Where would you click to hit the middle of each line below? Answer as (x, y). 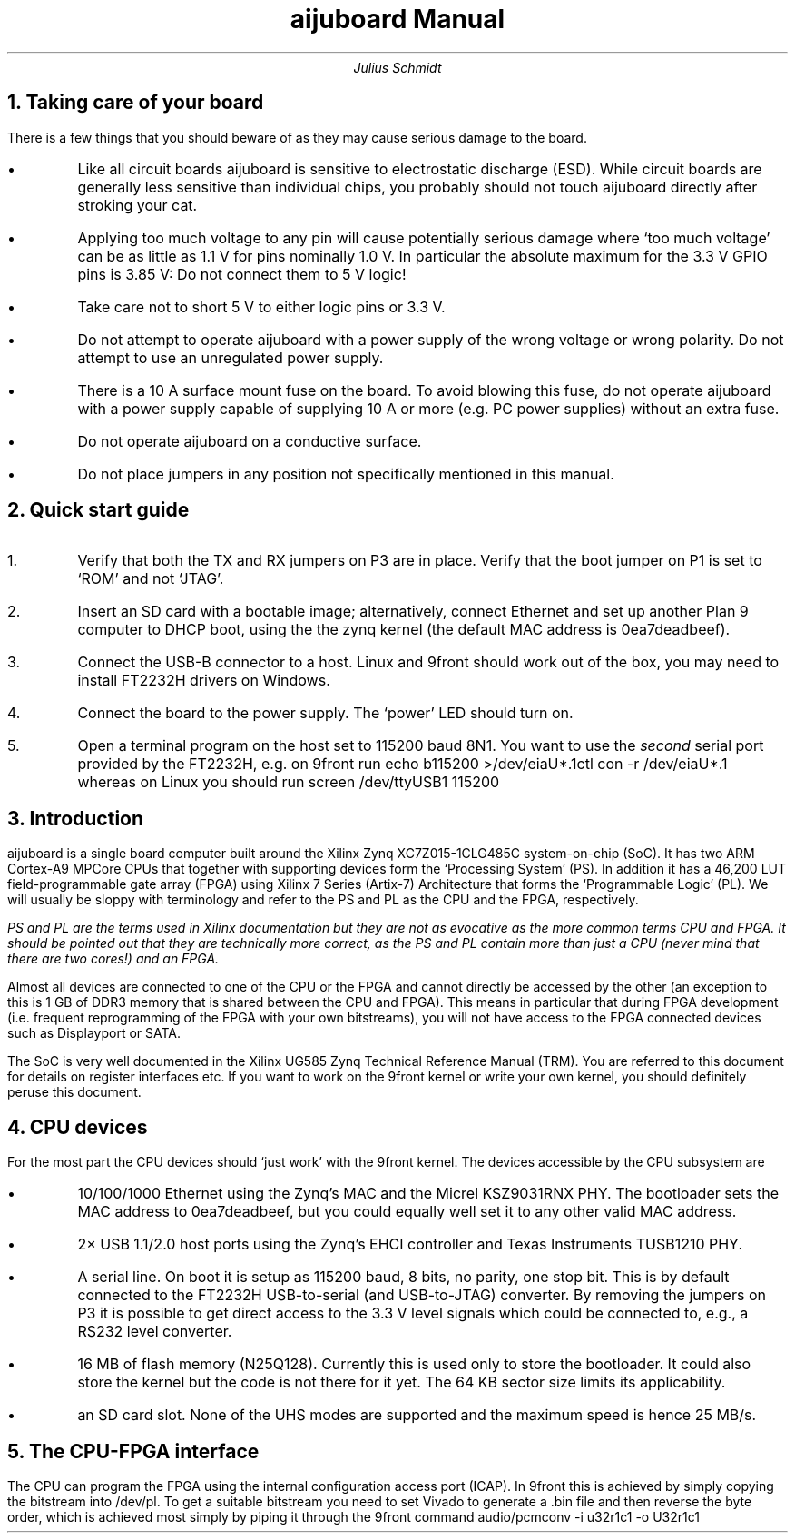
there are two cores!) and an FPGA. (113, 959)
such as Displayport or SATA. (94, 1033)
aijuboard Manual (397, 19)
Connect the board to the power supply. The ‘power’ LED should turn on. (325, 713)
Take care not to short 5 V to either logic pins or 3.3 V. (261, 306)
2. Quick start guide (98, 510)
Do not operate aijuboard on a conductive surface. (250, 441)
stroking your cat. (137, 205)
